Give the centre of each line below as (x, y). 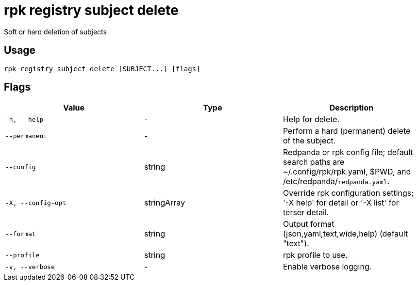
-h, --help (25, 119)
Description (351, 108)
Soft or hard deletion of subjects (55, 32)
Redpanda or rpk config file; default (348, 152)
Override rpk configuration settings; (348, 193)
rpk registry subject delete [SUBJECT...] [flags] (102, 69)
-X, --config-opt (36, 203)
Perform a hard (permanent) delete (347, 131)
